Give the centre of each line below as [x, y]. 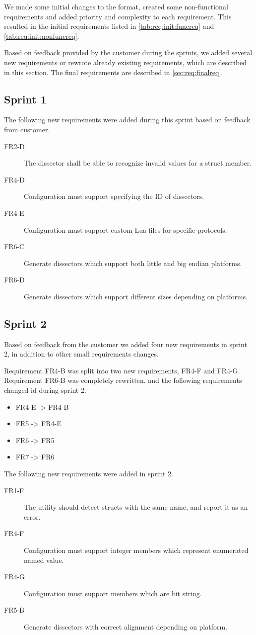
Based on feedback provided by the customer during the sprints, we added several [128, 52]
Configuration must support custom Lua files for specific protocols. [126, 229]
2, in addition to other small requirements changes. [81, 354]
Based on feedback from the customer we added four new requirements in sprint [126, 344]
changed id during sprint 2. [45, 390]
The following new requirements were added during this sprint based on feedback [127, 120]
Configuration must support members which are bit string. [113, 593]
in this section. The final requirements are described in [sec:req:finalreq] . [114, 72]
